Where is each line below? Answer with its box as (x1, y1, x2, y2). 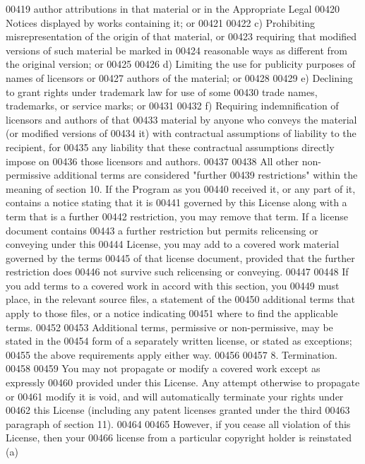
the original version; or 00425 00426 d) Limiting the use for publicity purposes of (6, 56, 356, 71)
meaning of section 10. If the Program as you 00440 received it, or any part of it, (6, 181, 356, 196)
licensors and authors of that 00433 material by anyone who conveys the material (6, 112, 357, 126)
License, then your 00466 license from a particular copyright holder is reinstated (6, 430, 352, 445)
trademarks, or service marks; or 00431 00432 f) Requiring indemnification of (6, 98, 339, 113)
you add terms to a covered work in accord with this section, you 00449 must (6, 278, 340, 292)
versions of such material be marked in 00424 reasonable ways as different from (6, 42, 348, 57)
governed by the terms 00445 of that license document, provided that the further (6, 250, 355, 265)
